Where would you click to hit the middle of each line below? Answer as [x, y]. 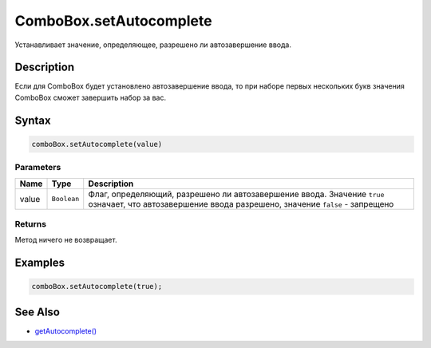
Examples [40, 263]
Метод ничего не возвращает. [66, 240]
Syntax [33, 120]
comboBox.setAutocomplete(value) [97, 144]
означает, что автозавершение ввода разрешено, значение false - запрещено [241, 204]
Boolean [65, 199]
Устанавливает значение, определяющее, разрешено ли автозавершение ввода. [153, 45]
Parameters [38, 168]
